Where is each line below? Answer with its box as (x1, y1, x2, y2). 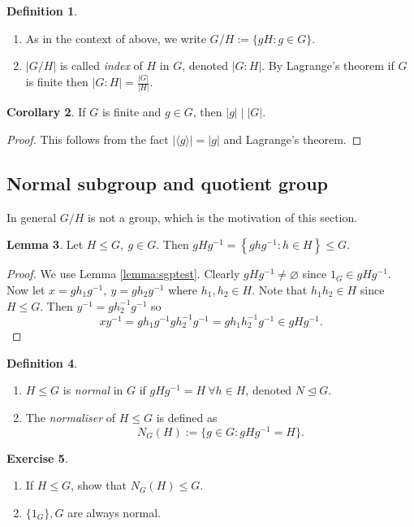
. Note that (252, 281, 308, 298)
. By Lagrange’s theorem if (261, 57, 395, 74)
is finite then (25, 73, 88, 90)
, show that (71, 477, 127, 494)
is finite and (101, 103, 162, 120)
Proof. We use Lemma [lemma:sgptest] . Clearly (6, 265, 240, 282)
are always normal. (67, 503, 162, 520)
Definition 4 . (6, 354, 78, 371)
